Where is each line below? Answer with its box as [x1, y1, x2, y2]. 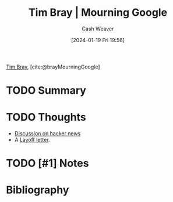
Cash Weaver [82, 25, 114, 32]
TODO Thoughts [6, 111, 86, 124]
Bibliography [6, 183, 69, 197]
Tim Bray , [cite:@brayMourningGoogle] [6, 63, 100, 70]
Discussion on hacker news [14, 130, 81, 137]
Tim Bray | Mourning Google [28, 6, 168, 19]
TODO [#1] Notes [6, 157, 89, 170]
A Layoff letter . [14, 136, 50, 143]
